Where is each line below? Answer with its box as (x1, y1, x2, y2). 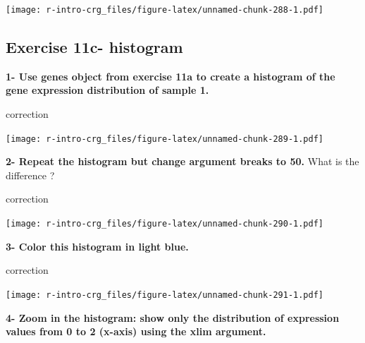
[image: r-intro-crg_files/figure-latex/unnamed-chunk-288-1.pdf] (6, 5, 324, 15)
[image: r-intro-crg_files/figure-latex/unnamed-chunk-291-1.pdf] (6, 289, 324, 300)
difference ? (6, 167, 55, 182)
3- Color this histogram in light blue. (6, 239, 189, 253)
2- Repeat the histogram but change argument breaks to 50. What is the (6, 154, 359, 169)
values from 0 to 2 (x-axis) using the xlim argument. (6, 324, 266, 339)
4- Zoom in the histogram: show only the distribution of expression (6, 310, 340, 325)
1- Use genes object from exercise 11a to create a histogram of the (6, 68, 335, 83)
